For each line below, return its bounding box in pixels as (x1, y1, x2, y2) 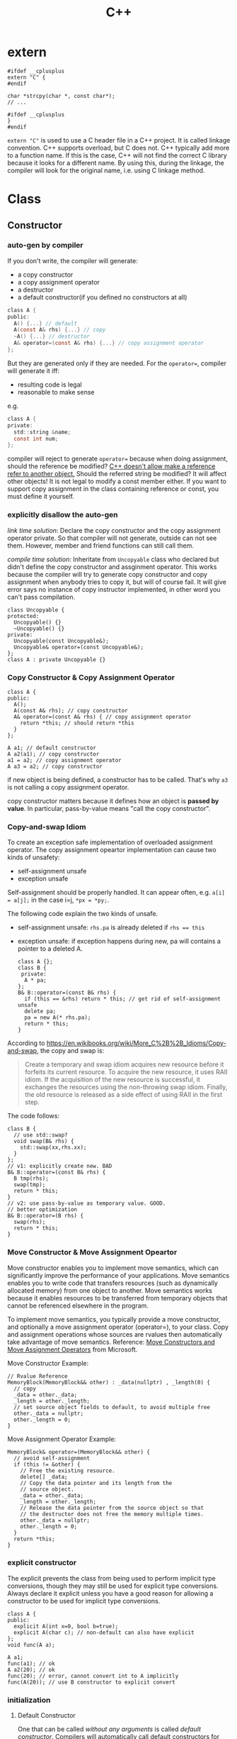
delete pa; (24, 1008, 57, 1015)
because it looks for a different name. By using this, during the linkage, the (7, 158, 224, 167)
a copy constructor (17, 270, 74, 279)
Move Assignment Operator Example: (7, 1435, 117, 1443)
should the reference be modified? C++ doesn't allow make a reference (7, 462, 216, 470)
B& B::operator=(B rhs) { (7, 1213, 83, 1220)
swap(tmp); (13, 1181, 46, 1188)
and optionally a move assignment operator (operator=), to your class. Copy (7, 1323, 229, 1331)
